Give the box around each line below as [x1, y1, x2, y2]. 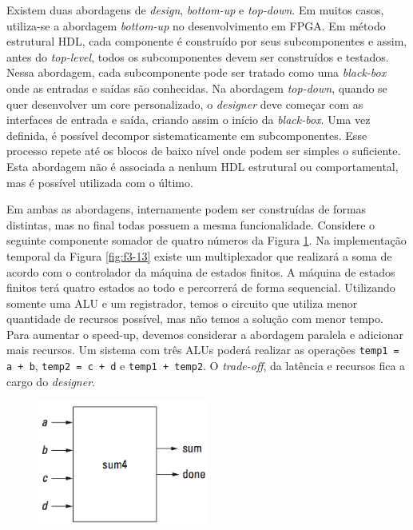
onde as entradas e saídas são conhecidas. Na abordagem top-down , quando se [6, 79, 387, 96]
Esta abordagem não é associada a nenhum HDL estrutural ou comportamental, [6, 157, 399, 174]
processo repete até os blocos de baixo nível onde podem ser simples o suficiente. [6, 142, 401, 159]
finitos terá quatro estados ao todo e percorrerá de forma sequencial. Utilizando [6, 279, 395, 296]
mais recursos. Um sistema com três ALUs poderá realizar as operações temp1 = [6, 341, 399, 358]
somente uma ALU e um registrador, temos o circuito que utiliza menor [6, 294, 358, 311]
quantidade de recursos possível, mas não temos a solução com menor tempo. [6, 310, 383, 327]
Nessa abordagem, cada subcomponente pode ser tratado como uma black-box [6, 64, 387, 81]
